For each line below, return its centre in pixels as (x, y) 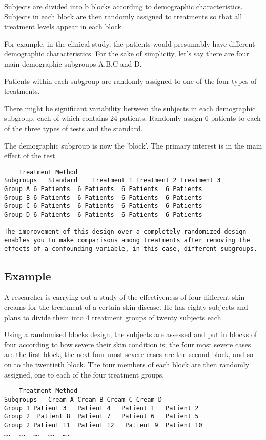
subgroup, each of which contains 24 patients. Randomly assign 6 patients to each (132, 118)
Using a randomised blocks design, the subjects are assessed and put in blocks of (131, 334)
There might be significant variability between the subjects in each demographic (130, 108)
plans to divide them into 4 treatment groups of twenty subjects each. (114, 317)
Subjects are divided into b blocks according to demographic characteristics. (124, 6)
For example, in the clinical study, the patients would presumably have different (130, 43)
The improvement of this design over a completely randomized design (125, 232)
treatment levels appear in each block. (64, 26)
